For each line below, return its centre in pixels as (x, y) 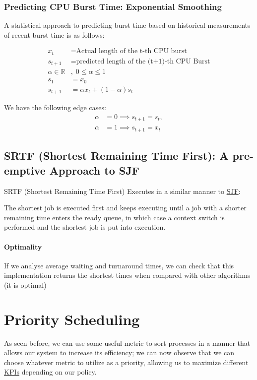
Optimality (23, 246)
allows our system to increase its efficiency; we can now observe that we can (119, 352)
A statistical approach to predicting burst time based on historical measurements (127, 25)
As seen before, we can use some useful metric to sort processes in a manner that (127, 343)
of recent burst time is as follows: (54, 34)
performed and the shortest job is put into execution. (85, 227)
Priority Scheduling (72, 319)
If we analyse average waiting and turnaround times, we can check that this (119, 265)
